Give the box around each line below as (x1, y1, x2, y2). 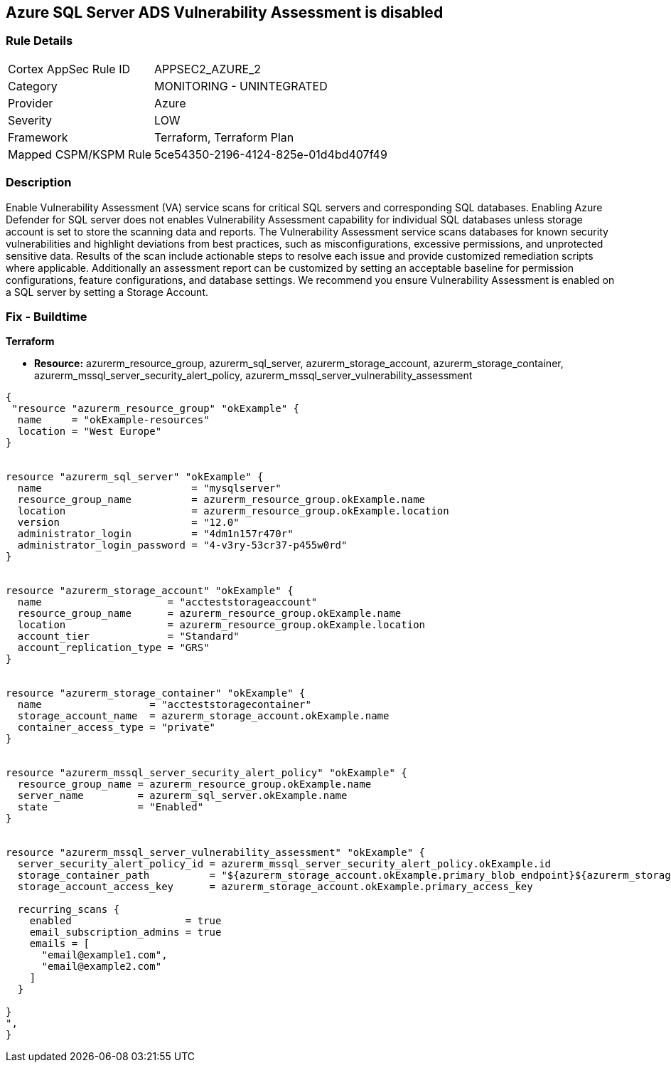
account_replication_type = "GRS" (17, 642, 210, 654)
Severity (8, 112, 52, 127)
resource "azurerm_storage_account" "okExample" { (6, 585, 294, 597)
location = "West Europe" (17, 425, 162, 438)
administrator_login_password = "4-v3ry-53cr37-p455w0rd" (17, 539, 348, 551)
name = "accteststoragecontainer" (17, 699, 311, 711)
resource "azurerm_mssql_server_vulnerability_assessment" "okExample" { (6, 847, 426, 859)
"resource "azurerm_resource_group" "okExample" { (11, 403, 300, 415)
